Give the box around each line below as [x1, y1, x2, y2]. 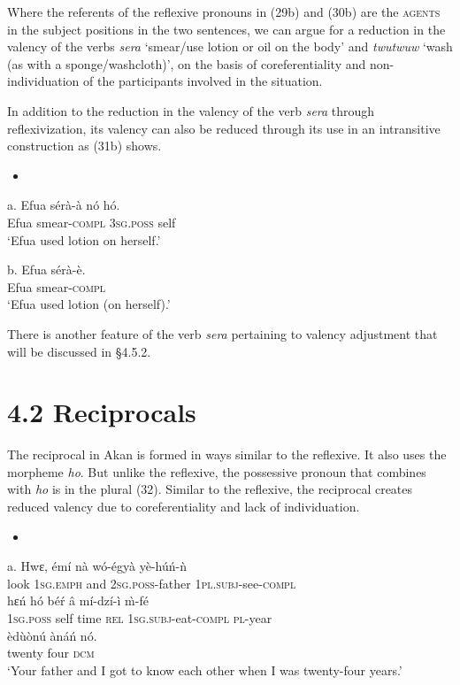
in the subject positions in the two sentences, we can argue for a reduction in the [7, 19, 446, 38]
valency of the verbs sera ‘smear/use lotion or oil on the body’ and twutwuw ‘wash [7, 37, 453, 56]
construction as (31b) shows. [7, 136, 162, 155]
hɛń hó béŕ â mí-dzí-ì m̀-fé [7, 591, 149, 610]
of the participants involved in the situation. [82, 72, 323, 90]
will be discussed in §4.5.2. [7, 342, 151, 360]
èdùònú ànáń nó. [7, 626, 97, 644]
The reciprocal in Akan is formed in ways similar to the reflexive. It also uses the [7, 445, 447, 464]
